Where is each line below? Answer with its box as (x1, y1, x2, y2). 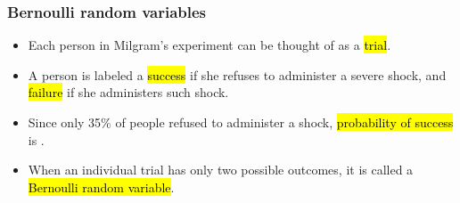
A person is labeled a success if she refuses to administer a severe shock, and (28, 65, 447, 84)
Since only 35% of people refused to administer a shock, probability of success (28, 113, 454, 131)
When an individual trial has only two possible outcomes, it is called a (28, 160, 414, 179)
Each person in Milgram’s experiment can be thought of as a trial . (28, 36, 391, 54)
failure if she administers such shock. (28, 83, 229, 101)
